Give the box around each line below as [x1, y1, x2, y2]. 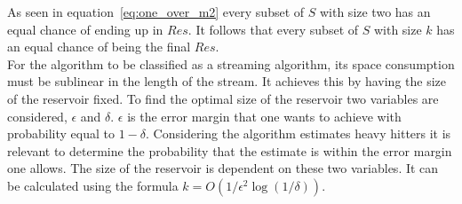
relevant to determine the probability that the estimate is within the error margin [7, 141, 452, 160]
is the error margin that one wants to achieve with [127, 106, 402, 125]
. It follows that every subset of [187, 20, 359, 38]
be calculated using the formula [7, 176, 179, 194]
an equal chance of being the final [7, 37, 191, 56]
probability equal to [7, 124, 115, 143]
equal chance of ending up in [7, 20, 163, 38]
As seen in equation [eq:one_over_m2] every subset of [7, 3, 305, 20]
